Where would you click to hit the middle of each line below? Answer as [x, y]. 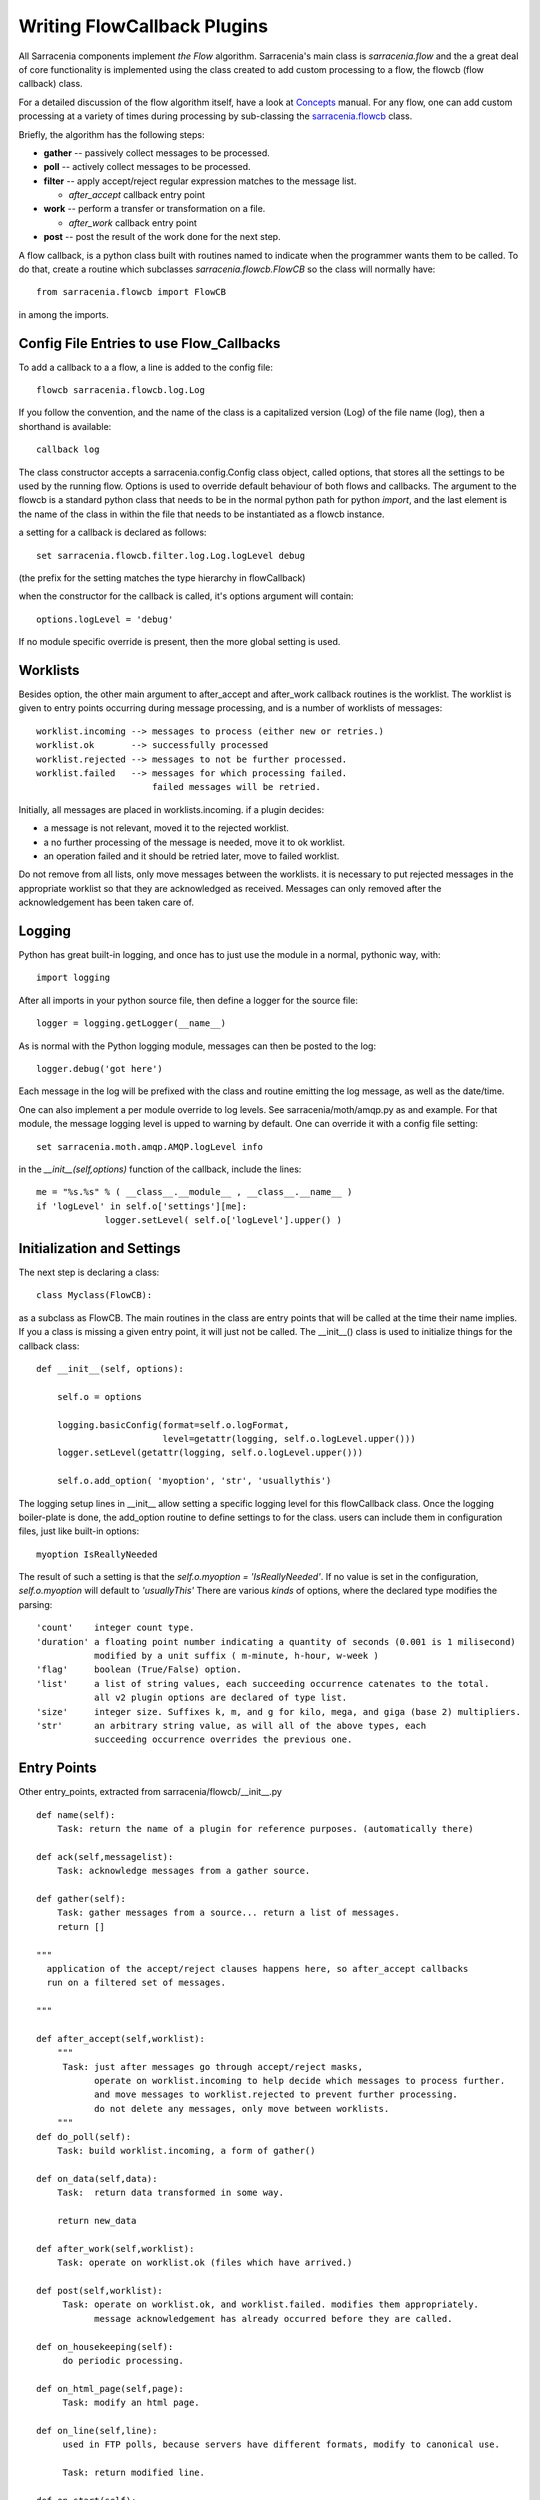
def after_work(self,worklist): [115, 2248]
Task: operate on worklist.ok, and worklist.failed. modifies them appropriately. [271, 2304]
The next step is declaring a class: [89, 1272]
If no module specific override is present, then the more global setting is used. [179, 642]
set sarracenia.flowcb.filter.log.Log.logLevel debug [170, 555]
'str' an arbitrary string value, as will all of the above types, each [231, 1725]
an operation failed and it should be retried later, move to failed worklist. [191, 856]
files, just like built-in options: [79, 1531]
